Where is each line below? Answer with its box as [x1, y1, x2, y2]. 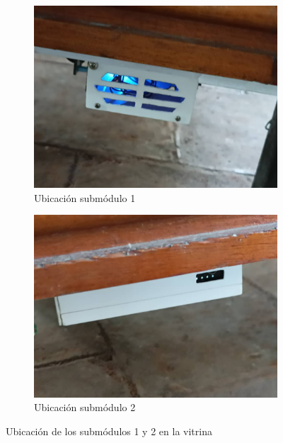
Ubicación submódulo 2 [34, 400, 136, 415]
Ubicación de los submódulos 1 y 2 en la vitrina [6, 423, 212, 438]
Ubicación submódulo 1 [34, 190, 136, 205]
